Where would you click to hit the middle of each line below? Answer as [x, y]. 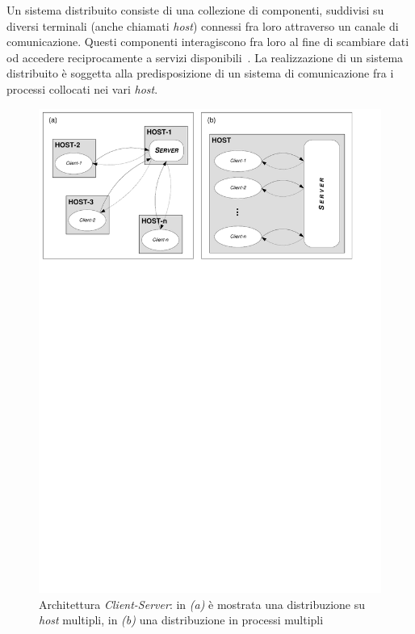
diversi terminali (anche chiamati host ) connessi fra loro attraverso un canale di [203, 25]
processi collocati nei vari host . [82, 88]
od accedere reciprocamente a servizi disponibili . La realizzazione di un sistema [205, 57]
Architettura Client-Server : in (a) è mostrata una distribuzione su [202, 604]
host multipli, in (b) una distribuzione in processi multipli [181, 620]
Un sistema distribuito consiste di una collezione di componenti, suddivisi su [195, 10]
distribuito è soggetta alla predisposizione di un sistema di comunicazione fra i [200, 73]
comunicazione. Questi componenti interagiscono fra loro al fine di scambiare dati [208, 42]
